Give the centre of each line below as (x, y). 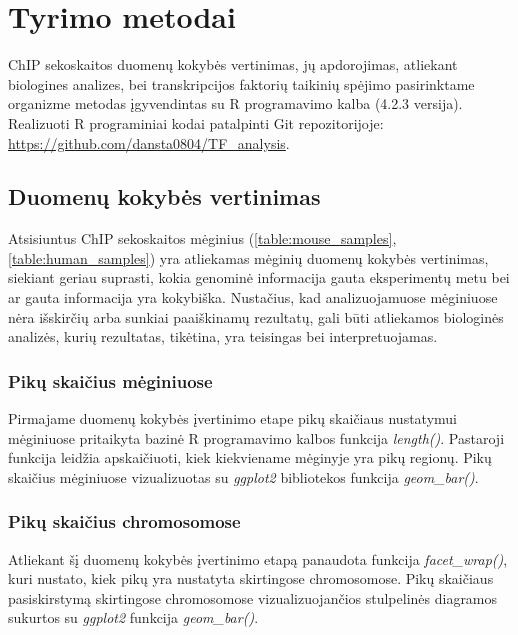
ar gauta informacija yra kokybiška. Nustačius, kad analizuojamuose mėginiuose (253, 297)
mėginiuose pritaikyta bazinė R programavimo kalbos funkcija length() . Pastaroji (256, 437)
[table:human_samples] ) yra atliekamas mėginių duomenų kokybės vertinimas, (248, 257)
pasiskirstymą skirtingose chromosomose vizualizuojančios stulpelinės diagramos (253, 597)
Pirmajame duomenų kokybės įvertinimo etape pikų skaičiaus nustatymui (232, 418)
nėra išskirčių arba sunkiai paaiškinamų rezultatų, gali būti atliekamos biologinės (256, 316)
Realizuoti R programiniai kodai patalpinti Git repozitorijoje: (196, 122)
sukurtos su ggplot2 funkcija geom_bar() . (133, 617)
